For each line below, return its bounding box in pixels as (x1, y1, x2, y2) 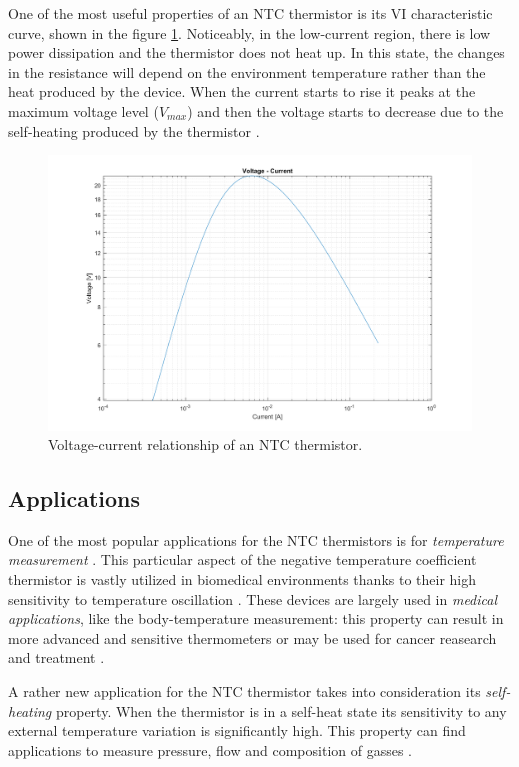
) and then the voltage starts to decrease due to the (187, 100, 504, 121)
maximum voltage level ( (8, 100, 159, 121)
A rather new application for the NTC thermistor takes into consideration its (8, 681, 481, 702)
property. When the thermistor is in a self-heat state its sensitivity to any (55, 700, 507, 721)
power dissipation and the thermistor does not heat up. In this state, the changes (8, 42, 505, 63)
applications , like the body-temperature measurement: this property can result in (8, 608, 504, 629)
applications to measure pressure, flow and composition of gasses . (8, 739, 412, 760)
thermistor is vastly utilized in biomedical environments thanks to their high (8, 569, 477, 590)
